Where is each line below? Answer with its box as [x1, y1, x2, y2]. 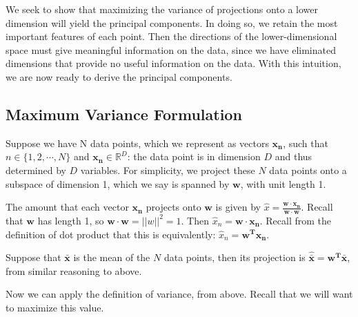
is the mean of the [73, 250, 150, 265]
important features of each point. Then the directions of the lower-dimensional [6, 29, 337, 44]
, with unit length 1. [240, 176, 326, 191]
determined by [6, 162, 66, 177]
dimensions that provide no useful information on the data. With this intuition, [6, 56, 341, 70]
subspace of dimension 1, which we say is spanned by [6, 176, 230, 191]
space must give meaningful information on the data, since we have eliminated [6, 42, 336, 57]
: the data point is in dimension [127, 149, 261, 164]
